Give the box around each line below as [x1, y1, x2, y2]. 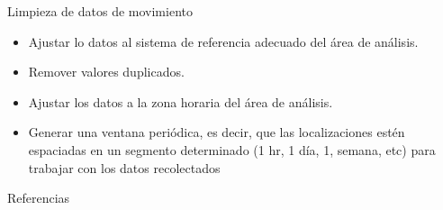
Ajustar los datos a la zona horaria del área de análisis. [28, 92, 333, 111]
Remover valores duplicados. [28, 62, 185, 81]
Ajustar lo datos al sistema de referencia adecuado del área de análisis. [28, 32, 419, 50]
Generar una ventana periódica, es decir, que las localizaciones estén [28, 123, 405, 142]
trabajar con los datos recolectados [28, 158, 221, 177]
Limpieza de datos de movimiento [7, 2, 193, 20]
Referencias [7, 188, 70, 207]
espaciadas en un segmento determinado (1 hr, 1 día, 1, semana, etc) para [28, 140, 436, 159]
